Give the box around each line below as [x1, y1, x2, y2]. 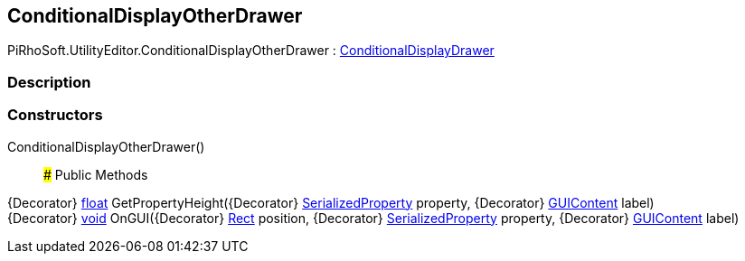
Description [7, 72, 91, 91]
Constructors [7, 106, 103, 125]
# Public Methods [43, 166, 148, 182]
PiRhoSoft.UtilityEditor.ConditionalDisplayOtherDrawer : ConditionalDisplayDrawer [7, 42, 495, 59]
